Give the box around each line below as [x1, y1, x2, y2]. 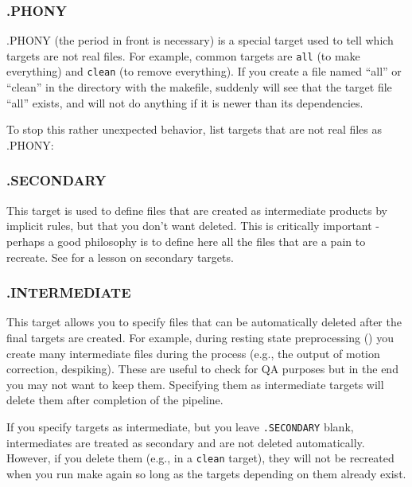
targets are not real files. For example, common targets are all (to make [6, 47, 360, 64]
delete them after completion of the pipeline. [6, 392, 223, 408]
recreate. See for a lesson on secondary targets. [6, 248, 234, 265]
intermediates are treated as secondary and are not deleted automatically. [6, 434, 365, 450]
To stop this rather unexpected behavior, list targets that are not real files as [6, 121, 383, 138]
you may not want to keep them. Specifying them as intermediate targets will [6, 376, 384, 392]
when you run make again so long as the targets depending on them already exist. [6, 465, 406, 481]
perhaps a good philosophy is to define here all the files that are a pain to [6, 232, 366, 249]
